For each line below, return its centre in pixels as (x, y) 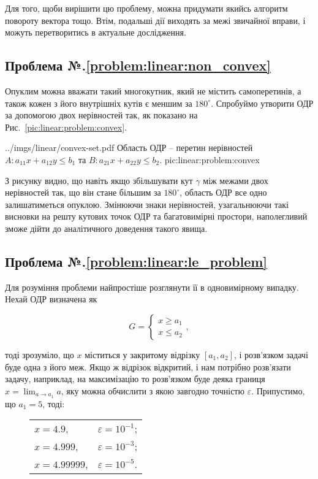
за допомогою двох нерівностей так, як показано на (101, 115)
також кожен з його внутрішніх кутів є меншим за (99, 103)
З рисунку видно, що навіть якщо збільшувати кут (99, 180)
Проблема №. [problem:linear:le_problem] (136, 261)
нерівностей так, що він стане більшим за (83, 192)
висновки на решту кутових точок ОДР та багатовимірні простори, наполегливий (156, 216)
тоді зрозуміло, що (40, 354)
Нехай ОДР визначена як (51, 299)
